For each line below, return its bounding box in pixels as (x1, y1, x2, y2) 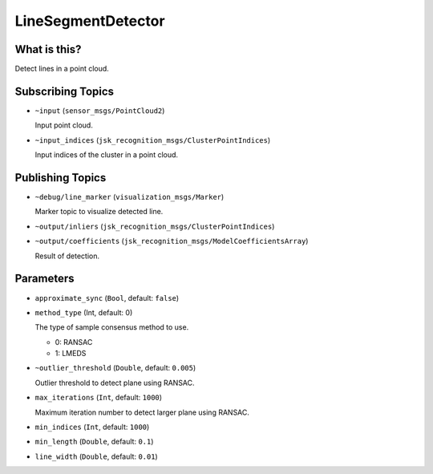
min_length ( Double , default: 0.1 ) (34, 437, 154, 447)
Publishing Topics (14, 171, 107, 184)
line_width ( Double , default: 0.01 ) (34, 452, 158, 461)
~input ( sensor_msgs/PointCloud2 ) (34, 105, 165, 115)
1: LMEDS (55, 349, 87, 359)
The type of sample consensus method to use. (34, 322, 189, 332)
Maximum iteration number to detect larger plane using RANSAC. (34, 407, 250, 417)
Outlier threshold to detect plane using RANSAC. (34, 378, 196, 387)
